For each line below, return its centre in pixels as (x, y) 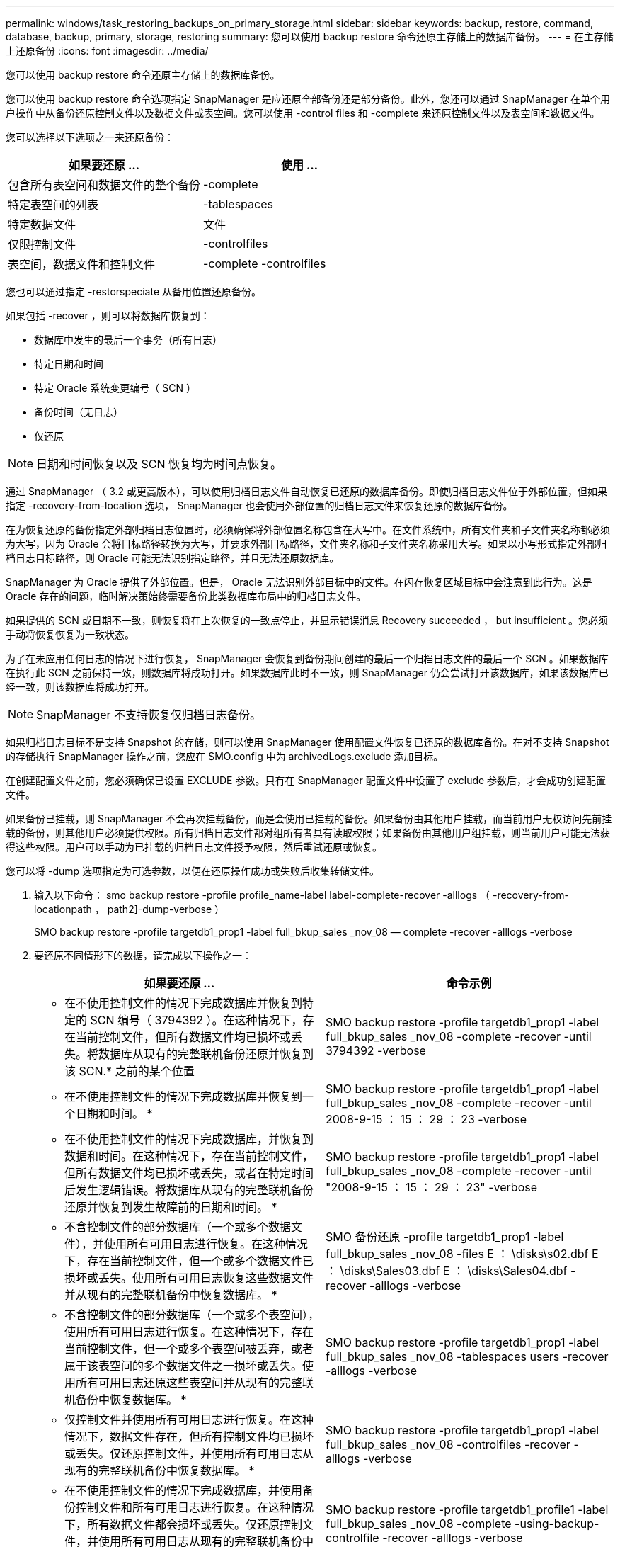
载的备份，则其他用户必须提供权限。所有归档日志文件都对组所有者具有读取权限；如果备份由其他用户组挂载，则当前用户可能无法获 (308, 833)
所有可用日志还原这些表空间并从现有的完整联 (195, 1383)
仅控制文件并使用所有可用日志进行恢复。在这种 (189, 1419)
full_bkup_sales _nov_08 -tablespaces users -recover (467, 1356)
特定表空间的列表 (53, 205)
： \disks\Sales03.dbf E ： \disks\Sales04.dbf (447, 1271)
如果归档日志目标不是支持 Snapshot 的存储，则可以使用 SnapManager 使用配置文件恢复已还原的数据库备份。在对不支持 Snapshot (308, 742)
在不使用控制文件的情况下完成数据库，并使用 (184, 1490)
